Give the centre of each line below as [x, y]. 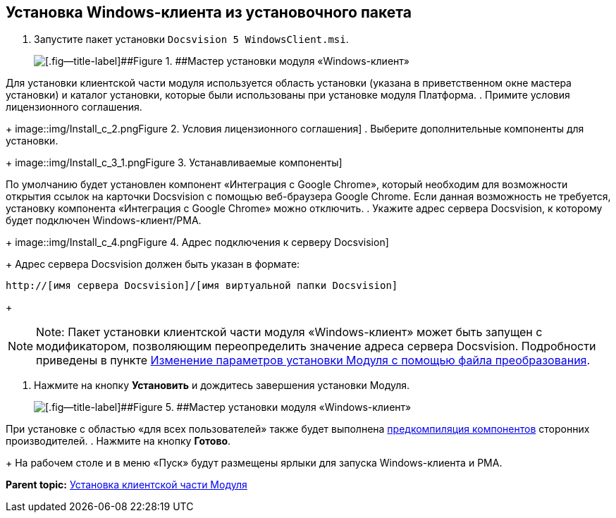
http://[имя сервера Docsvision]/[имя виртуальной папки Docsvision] [202, 286]
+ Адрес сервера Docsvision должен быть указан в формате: [153, 264]
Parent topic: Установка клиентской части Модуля [127, 485]
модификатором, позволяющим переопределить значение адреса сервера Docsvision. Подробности [316, 346]
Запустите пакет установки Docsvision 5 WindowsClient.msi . [191, 39]
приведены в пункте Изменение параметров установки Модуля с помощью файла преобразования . [313, 360]
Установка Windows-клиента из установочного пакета [209, 12]
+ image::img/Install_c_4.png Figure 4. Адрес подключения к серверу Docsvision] [197, 242]
